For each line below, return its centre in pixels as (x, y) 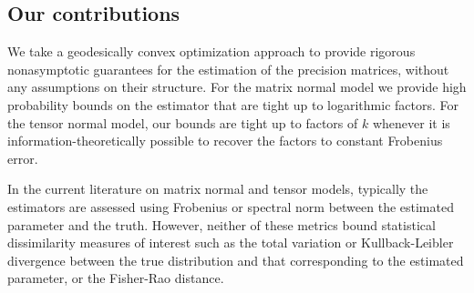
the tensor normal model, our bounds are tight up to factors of (183, 122)
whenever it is (411, 122)
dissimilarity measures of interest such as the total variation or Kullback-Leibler (231, 242)
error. (23, 158)
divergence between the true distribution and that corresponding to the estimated (236, 260)
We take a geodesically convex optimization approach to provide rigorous (211, 51)
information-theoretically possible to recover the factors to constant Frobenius (225, 141)
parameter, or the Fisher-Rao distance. (116, 278)
